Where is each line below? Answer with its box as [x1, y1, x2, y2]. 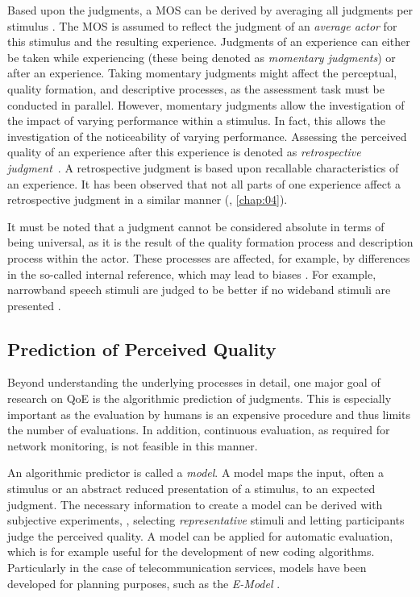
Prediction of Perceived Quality [7, 336, 277, 361]
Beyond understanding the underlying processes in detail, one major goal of [7, 374, 380, 391]
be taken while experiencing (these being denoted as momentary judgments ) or [7, 48, 396, 65]
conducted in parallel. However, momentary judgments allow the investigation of [7, 96, 405, 113]
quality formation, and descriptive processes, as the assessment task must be [7, 80, 385, 97]
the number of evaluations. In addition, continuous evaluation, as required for [7, 421, 390, 438]
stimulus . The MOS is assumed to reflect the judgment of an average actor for [7, 17, 397, 34]
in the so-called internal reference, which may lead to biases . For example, [7, 265, 376, 282]
